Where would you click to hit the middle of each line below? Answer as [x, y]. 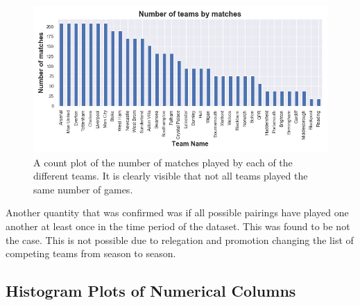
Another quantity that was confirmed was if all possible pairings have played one [177, 212]
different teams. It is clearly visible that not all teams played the [171, 176]
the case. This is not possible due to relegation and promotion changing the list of [180, 239]
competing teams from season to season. [91, 253]
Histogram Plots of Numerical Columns [151, 291]
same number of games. [83, 189]
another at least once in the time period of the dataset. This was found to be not [178, 226]
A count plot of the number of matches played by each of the [163, 162]
